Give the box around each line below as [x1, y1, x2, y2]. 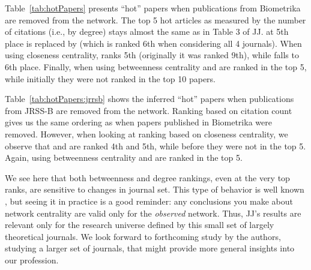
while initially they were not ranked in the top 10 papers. [5, 72, 216, 85]
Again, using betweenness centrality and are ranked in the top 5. [5, 151, 243, 164]
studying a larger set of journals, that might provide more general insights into [5, 242, 295, 254]
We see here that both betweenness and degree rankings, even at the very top [5, 171, 290, 184]
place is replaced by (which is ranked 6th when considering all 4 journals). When [5, 37, 302, 49]
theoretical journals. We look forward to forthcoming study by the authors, [5, 230, 281, 242]
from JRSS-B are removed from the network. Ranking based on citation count [5, 104, 292, 116]
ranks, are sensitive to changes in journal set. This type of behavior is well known [5, 183, 304, 196]
